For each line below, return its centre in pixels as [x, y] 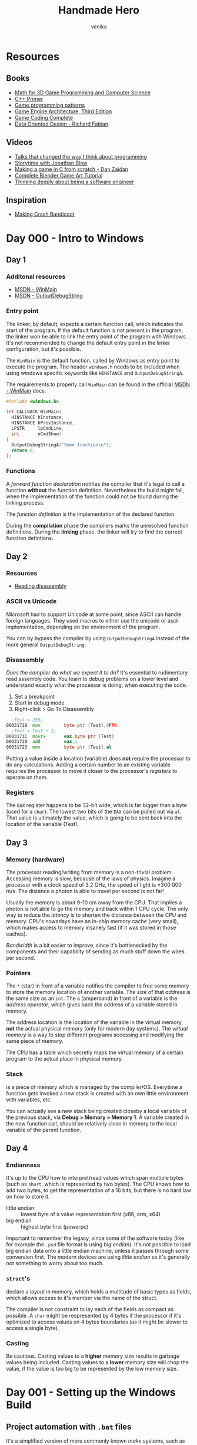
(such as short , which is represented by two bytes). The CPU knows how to [98, 1184]
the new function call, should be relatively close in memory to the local [92, 1123]
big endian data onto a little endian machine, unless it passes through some [98, 1251]
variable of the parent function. [44, 1130]
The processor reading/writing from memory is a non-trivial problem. [90, 873]
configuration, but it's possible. [44, 349]
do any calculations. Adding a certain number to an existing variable [89, 765]
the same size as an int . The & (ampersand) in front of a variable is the [92, 998]
